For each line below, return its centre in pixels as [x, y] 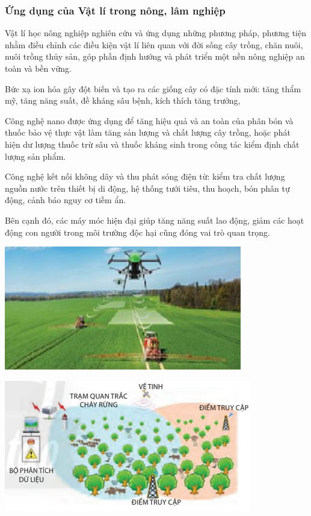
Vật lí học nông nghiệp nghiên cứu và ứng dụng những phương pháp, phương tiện [156, 33]
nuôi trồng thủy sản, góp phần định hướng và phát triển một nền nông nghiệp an [155, 56]
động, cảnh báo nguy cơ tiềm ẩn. [66, 200]
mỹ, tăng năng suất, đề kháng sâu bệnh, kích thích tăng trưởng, [123, 100]
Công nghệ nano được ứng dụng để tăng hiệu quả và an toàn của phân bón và [149, 120]
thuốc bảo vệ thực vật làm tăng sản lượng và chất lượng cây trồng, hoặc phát [148, 132]
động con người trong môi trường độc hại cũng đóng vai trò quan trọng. [137, 232]
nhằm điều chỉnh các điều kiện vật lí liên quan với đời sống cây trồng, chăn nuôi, [154, 44]
